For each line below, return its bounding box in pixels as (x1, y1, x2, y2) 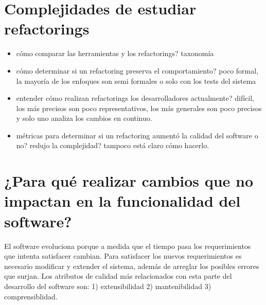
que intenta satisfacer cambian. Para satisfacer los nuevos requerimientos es (4, 250, 242, 261)
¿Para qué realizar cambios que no (4, 170, 254, 191)
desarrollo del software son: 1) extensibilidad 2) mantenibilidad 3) (4, 280, 211, 291)
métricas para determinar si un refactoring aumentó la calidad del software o (16, 130, 258, 140)
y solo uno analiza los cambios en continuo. (16, 113, 152, 123)
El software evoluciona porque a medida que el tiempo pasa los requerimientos (4, 240, 251, 251)
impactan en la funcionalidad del (4, 190, 241, 211)
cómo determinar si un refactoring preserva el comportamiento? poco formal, (16, 65, 259, 76)
